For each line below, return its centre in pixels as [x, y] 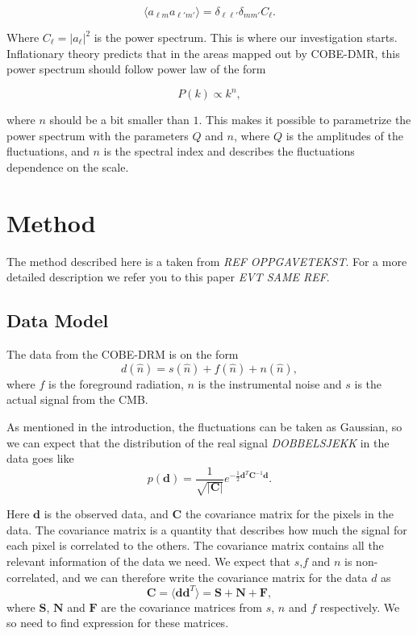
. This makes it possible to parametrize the [305, 120]
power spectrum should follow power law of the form [136, 69]
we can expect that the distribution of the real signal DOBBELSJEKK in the [198, 442]
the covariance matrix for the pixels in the [289, 514]
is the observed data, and [106, 514]
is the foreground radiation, [116, 383]
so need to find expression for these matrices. [118, 623]
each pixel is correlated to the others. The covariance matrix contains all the [195, 545]
